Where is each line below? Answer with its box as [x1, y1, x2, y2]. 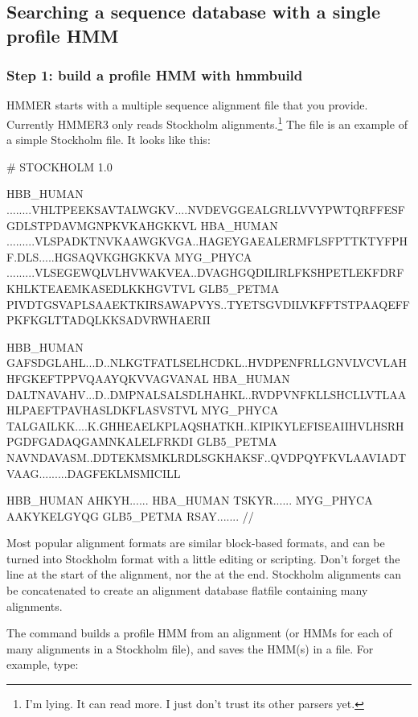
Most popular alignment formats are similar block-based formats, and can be [6, 534, 385, 551]
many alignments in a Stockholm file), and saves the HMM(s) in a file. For [6, 640, 374, 657]
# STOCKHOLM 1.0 [6, 158, 113, 175]
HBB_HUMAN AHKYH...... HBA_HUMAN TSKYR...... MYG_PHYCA [6, 492, 373, 509]
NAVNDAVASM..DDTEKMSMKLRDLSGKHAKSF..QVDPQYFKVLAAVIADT [6, 448, 407, 465]
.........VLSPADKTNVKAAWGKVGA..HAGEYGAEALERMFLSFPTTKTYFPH [6, 233, 408, 249]
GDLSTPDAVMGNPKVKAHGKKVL [6, 216, 197, 233]
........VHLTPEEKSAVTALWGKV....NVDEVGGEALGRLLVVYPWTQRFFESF [6, 201, 405, 218]
